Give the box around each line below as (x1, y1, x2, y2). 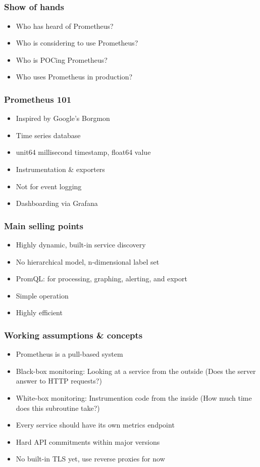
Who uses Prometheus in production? (16, 71, 133, 82)
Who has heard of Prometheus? (16, 20, 114, 31)
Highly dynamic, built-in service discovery (16, 239, 146, 250)
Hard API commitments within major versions (16, 436, 160, 447)
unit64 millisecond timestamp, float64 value (16, 147, 151, 157)
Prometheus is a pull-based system (16, 349, 123, 359)
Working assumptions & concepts (4, 328, 143, 341)
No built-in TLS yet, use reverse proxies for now (16, 453, 165, 464)
